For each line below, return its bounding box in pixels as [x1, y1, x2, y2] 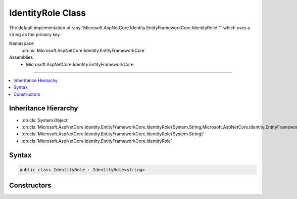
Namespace [9, 40, 34, 46]
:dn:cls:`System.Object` [21, 117, 69, 123]
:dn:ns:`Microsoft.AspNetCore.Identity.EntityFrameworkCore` [21, 47, 146, 53]
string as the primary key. [9, 31, 61, 37]
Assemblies [9, 54, 33, 60]
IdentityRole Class [9, 7, 86, 18]
